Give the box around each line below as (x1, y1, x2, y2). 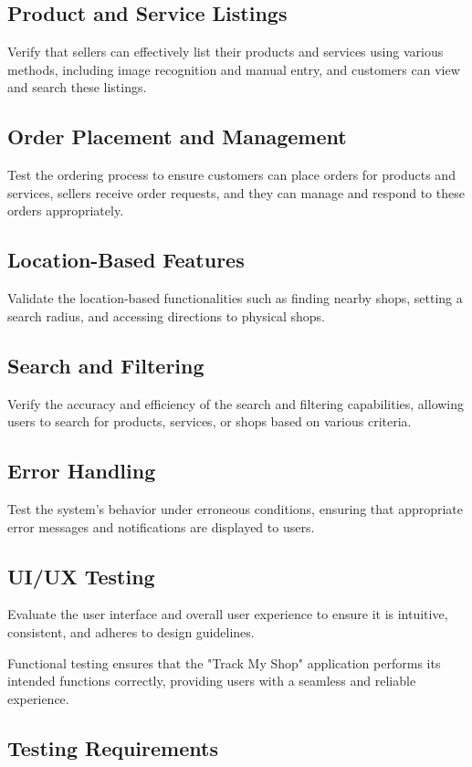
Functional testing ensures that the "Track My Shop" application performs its (7, 653, 441, 672)
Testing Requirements (7, 733, 218, 762)
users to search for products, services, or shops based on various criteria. (7, 412, 412, 431)
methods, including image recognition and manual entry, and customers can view (7, 59, 460, 79)
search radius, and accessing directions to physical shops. (7, 306, 325, 325)
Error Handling (7, 457, 156, 485)
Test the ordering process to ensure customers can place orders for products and (7, 165, 456, 184)
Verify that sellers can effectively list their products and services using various (7, 42, 444, 61)
